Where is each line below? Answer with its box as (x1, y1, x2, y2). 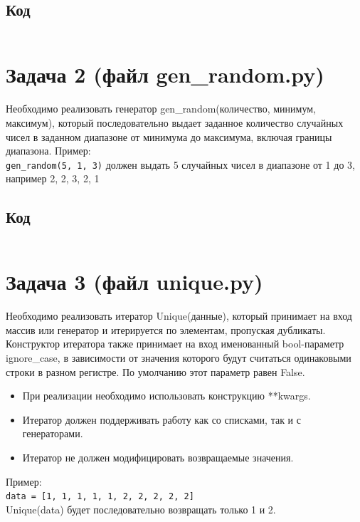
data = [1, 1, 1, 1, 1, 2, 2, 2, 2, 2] (6, 491, 194, 502)
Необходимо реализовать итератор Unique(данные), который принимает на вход (6, 308, 352, 323)
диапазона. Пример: (6, 143, 91, 158)
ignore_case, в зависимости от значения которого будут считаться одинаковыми (6, 350, 351, 365)
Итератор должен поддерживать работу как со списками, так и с (22, 412, 301, 427)
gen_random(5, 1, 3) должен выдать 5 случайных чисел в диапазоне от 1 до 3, (6, 157, 355, 172)
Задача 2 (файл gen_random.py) (6, 60, 324, 89)
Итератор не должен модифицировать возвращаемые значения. (22, 450, 294, 465)
